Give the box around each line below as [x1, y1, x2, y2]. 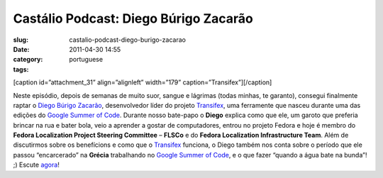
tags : [13, 65, 29, 74]
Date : [13, 45, 30, 53]
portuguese [69, 55, 103, 64]
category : [13, 55, 43, 64]
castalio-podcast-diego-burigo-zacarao [69, 35, 186, 44]
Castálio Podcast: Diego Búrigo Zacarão [13, 11, 253, 26]
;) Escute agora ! [13, 160, 60, 169]
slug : [13, 35, 28, 44]
